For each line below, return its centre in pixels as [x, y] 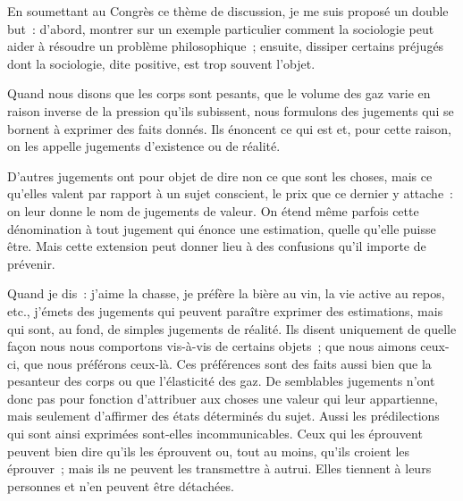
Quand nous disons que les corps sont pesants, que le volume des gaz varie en [219, 93]
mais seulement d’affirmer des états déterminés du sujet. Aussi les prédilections [223, 416]
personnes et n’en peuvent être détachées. [121, 485]
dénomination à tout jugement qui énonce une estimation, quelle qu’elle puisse [222, 228]
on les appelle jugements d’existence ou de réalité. [144, 146]
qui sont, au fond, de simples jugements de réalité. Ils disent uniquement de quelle [232, 328]
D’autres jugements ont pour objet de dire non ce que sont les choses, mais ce [220, 175]
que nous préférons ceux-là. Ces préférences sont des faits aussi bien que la [227, 363]
